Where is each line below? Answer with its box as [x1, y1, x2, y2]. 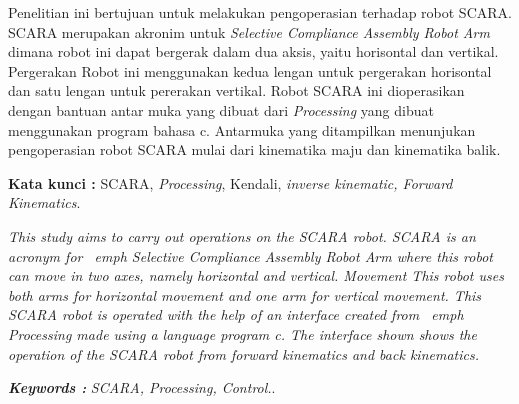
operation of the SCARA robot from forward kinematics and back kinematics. [8, 343, 479, 364]
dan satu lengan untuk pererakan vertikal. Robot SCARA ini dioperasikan [8, 80, 465, 101]
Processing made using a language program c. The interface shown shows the [8, 323, 477, 344]
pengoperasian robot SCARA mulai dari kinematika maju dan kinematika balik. [8, 139, 501, 160]
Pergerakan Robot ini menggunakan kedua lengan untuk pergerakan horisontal [8, 60, 492, 81]
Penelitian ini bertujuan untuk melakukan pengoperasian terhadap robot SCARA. [8, 2, 512, 22]
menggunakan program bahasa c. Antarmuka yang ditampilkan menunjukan [8, 119, 476, 140]
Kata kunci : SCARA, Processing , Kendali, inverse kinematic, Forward [8, 172, 453, 193]
